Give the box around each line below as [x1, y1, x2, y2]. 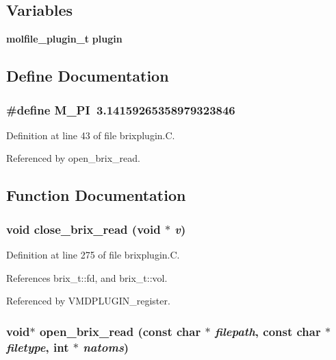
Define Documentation [6, 65, 169, 86]
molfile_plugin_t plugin [6, 32, 122, 46]
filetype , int [6, 338, 69, 355]
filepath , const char [214, 322, 321, 339]
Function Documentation [6, 184, 186, 206]
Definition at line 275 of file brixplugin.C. [6, 247, 180, 261]
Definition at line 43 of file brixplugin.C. [6, 128, 175, 142]
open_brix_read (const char [39, 322, 201, 339]
